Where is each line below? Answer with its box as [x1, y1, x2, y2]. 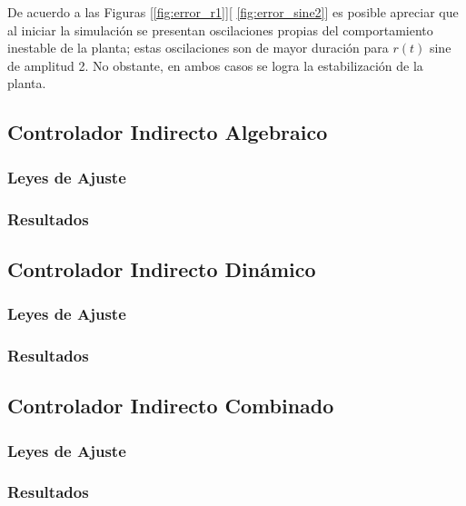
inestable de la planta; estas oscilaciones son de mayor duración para [7, 38, 389, 57]
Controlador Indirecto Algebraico [7, 118, 328, 146]
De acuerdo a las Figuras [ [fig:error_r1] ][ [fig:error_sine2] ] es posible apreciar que [7, 3, 459, 21]
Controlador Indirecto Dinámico [7, 254, 316, 283]
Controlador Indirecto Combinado [7, 392, 334, 420]
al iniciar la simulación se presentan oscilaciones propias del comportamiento [7, 20, 433, 39]
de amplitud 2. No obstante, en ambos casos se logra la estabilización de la [7, 55, 423, 74]
